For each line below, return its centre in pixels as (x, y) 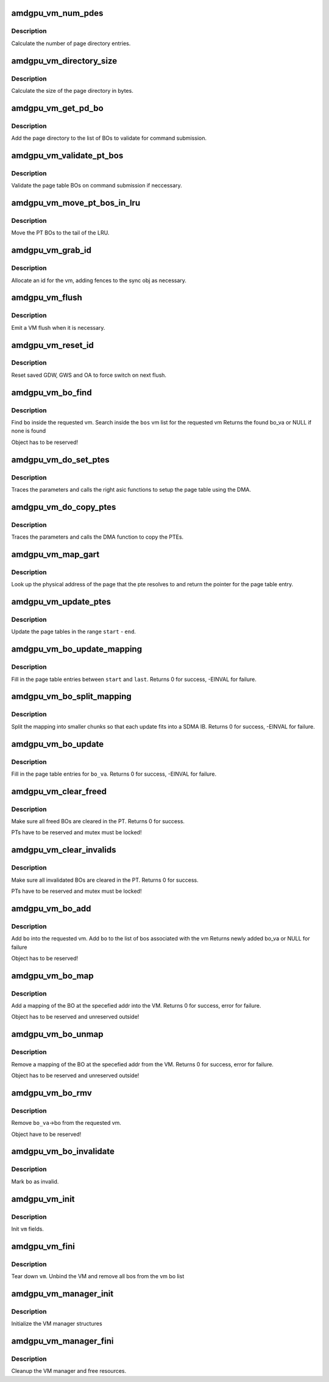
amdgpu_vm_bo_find (51, 392)
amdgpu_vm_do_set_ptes (60, 460)
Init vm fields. (27, 1229)
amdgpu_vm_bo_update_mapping (77, 649)
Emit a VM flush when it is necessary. (58, 327)
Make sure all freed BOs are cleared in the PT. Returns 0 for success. (98, 821)
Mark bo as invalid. (35, 1181)
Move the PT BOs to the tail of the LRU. (60, 233)
